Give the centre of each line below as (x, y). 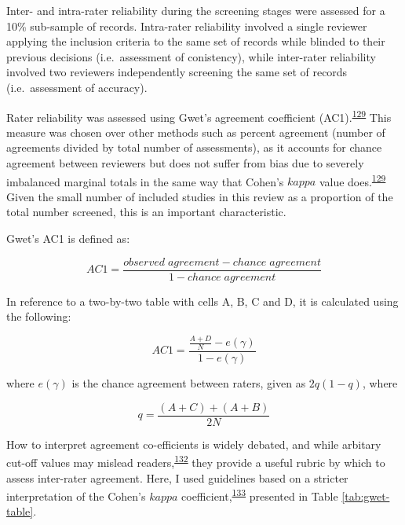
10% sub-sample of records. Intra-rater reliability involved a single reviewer (187, 26)
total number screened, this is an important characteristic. (146, 212)
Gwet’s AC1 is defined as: (68, 239)
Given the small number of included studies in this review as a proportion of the (200, 196)
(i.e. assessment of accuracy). (77, 87)
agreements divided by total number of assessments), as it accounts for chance (194, 147)
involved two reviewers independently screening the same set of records (177, 72)
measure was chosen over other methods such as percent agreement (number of (196, 132)
